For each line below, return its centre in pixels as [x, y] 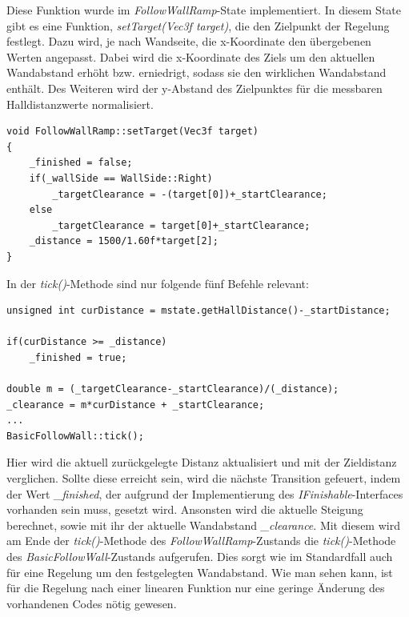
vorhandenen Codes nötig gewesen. [92, 603]
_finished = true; [78, 357]
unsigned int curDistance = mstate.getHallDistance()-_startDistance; [198, 311]
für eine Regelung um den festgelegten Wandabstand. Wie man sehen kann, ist [200, 572]
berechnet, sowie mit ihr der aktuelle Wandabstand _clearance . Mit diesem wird [203, 525]
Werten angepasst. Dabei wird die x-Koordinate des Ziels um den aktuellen [191, 56]
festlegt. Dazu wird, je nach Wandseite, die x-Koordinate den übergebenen [189, 41]
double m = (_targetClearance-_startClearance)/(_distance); [173, 389]
